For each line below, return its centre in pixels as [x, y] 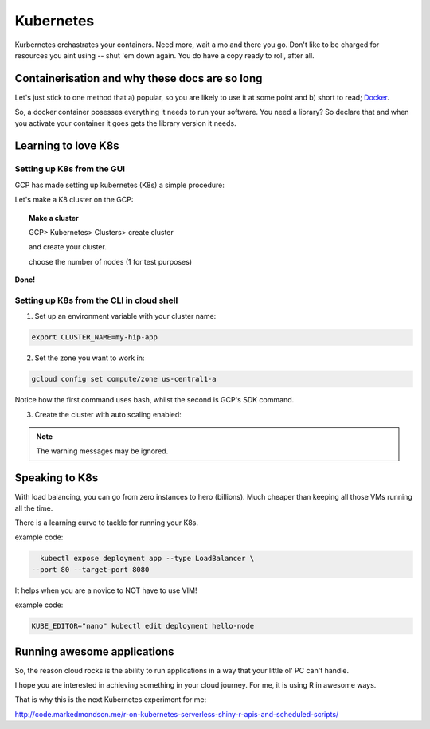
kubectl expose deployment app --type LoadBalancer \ [147, 559]
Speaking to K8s [57, 478]
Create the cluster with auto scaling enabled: [108, 414]
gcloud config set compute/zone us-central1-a [124, 379]
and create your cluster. [68, 247]
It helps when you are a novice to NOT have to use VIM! [106, 590]
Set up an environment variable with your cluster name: [125, 316]
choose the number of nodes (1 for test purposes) [111, 261]
